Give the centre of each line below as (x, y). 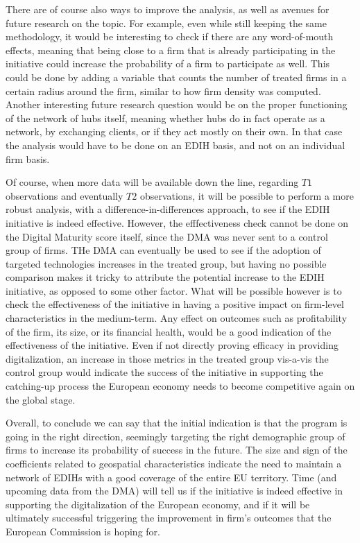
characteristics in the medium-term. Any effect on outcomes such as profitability (177, 318)
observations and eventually (65, 195)
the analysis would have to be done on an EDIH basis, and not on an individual (175, 145)
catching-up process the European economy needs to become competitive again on (180, 386)
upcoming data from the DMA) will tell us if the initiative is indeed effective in (174, 491)
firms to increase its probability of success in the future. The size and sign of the (177, 450)
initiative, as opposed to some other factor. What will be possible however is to (174, 290)
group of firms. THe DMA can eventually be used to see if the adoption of (163, 250)
